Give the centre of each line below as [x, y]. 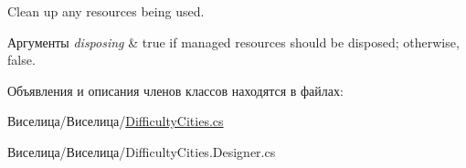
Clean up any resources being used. [106, 11]
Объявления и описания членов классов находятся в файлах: [175, 90]
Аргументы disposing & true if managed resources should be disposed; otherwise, [233, 42]
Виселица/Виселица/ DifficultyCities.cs [116, 121]
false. [21, 60]
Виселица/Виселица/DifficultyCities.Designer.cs [142, 151]
